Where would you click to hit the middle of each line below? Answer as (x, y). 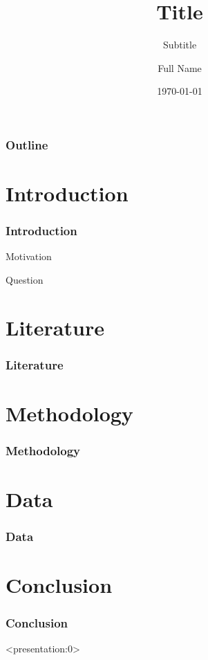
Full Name (180, 67)
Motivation (29, 256)
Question (25, 280)
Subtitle (180, 45)
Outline (27, 144)
